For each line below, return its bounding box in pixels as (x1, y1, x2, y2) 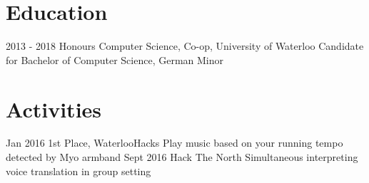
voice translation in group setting (6, 163, 151, 178)
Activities (6, 94, 102, 123)
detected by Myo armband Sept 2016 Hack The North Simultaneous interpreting (6, 150, 358, 164)
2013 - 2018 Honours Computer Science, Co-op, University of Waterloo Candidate (6, 38, 364, 53)
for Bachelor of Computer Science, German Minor (6, 52, 223, 67)
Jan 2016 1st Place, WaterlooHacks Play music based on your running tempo (6, 135, 343, 150)
